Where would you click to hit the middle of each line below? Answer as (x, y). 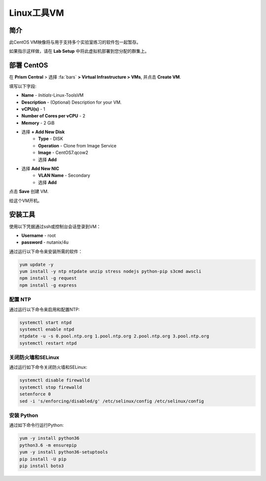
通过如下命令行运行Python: (36, 425)
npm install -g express (48, 285)
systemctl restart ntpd (48, 343)
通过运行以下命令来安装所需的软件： (46, 251)
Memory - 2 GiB (38, 123)
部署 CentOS (29, 65)
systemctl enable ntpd (47, 329)
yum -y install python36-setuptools (64, 452)
